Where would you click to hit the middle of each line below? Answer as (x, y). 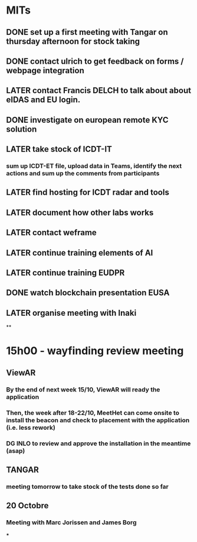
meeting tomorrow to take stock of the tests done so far (88, 487)
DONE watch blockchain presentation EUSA (88, 293)
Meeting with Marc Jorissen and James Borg (71, 523)
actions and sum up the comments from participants (83, 174)
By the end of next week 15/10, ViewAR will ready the (83, 389)
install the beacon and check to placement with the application (98, 420)
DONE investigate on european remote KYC (88, 120)
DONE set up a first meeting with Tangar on (87, 32)
